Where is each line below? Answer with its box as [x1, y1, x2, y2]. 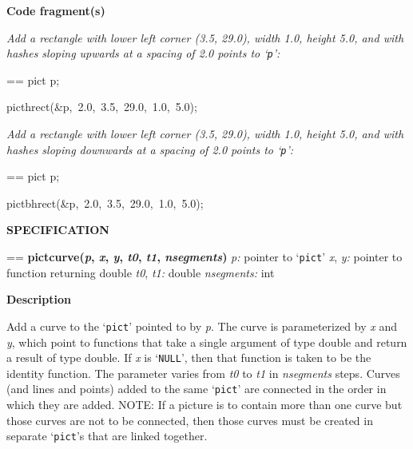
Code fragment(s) [6, 2, 105, 18]
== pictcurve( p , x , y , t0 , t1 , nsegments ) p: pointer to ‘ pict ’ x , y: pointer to [6, 248, 403, 265]
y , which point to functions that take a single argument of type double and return [6, 333, 407, 350]
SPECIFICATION [6, 221, 109, 238]
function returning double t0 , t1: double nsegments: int [6, 264, 275, 280]
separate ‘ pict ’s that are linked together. [6, 427, 208, 444]
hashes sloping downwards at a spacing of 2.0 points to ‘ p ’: [6, 141, 294, 157]
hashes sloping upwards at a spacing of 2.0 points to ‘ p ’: [6, 45, 280, 62]
